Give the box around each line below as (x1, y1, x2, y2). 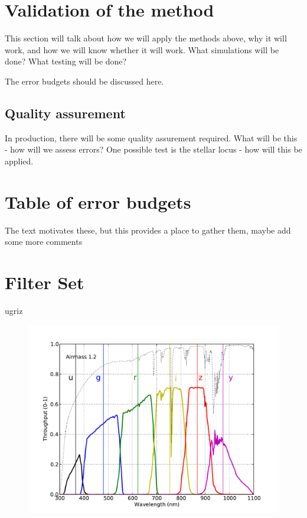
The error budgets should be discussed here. (5, 75, 164, 87)
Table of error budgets (5, 189, 191, 213)
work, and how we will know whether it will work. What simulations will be (5, 43, 279, 56)
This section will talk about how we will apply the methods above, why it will (5, 32, 287, 44)
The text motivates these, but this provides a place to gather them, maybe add (5, 224, 291, 236)
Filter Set (5, 270, 84, 294)
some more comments (5, 235, 83, 248)
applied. (5, 154, 34, 167)
